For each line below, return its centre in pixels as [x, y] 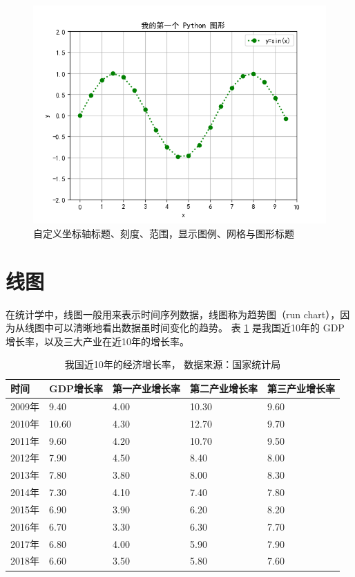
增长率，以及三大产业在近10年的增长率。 [97, 341]
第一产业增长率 [147, 388]
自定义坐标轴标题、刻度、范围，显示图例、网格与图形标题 [164, 233]
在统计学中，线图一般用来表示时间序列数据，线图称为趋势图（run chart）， [173, 314]
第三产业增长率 [301, 388]
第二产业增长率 [224, 388]
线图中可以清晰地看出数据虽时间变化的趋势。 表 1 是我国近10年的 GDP [184, 328]
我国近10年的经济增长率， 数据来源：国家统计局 [173, 364]
